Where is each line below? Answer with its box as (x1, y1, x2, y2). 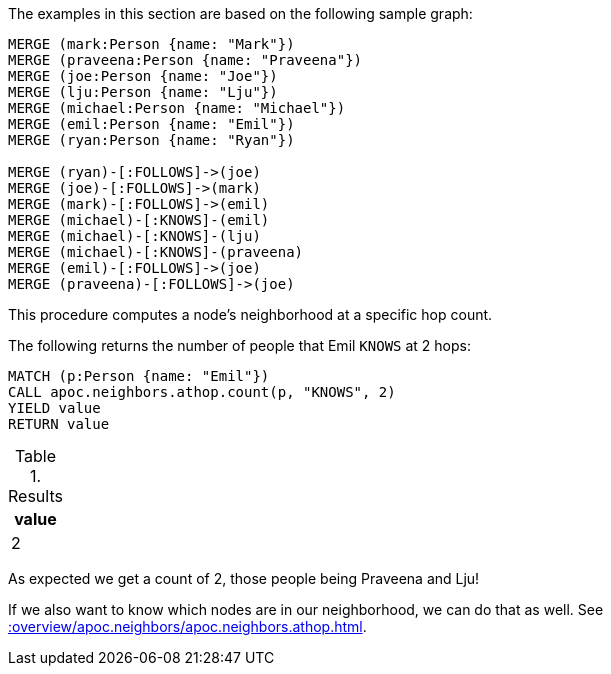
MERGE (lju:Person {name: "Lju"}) (8, 84, 278, 100)
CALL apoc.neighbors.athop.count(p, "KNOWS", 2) (8, 384, 396, 400)
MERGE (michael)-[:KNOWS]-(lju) (8, 228, 261, 244)
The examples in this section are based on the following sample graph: (8, 5, 473, 22)
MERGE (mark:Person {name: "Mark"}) (8, 36, 295, 52)
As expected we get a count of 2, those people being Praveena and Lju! (8, 570, 480, 587)
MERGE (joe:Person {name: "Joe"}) (8, 68, 278, 84)
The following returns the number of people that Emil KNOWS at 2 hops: (8, 337, 471, 354)
